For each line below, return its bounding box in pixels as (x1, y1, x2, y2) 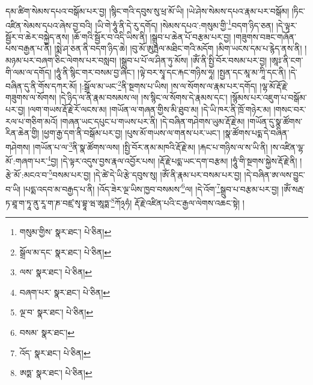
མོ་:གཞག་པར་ (5, 154, 47, 167)
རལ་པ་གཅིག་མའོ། (5, 115, 58, 127)
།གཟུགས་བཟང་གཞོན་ (234, 30, 296, 43)
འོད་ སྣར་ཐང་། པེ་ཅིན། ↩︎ (19, 346, 91, 359)
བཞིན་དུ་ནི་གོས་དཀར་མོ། (5, 79, 77, 92)
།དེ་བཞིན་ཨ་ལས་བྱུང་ (244, 169, 305, 181)
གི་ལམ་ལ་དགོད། (5, 65, 52, 78)
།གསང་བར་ (273, 103, 306, 116)
